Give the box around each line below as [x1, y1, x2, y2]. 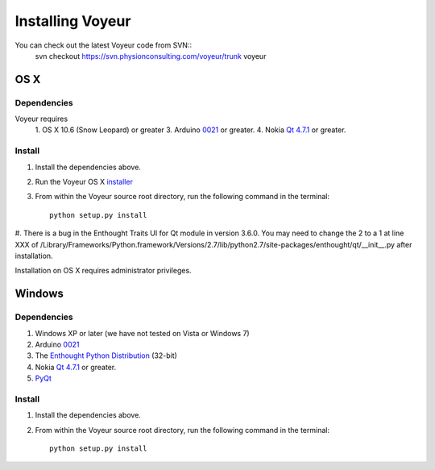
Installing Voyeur [14, 12, 131, 30]
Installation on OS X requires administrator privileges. [14, 266, 193, 276]
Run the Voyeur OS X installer [35, 177, 133, 187]
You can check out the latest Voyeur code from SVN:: [14, 40, 193, 50]
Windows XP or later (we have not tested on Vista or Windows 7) [35, 328, 250, 338]
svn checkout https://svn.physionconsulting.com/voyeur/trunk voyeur [35, 51, 267, 60]
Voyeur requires [14, 114, 68, 124]
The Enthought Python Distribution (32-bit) [35, 351, 177, 360]
